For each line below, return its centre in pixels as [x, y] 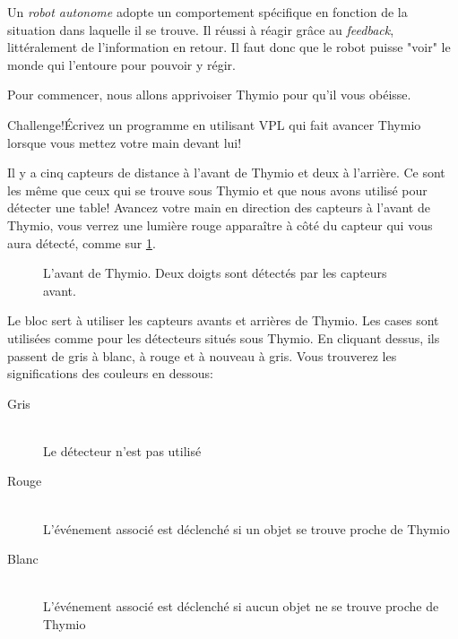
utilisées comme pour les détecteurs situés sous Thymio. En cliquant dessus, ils [224, 337]
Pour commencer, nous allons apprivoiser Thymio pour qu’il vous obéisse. [209, 95]
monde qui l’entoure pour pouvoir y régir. [121, 64]
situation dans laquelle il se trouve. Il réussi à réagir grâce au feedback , [201, 29]
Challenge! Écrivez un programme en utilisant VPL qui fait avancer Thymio [214, 124]
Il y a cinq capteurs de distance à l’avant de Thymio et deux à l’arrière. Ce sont [226, 173]
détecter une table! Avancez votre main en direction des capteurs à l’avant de [219, 207]
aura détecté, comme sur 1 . [82, 242]
